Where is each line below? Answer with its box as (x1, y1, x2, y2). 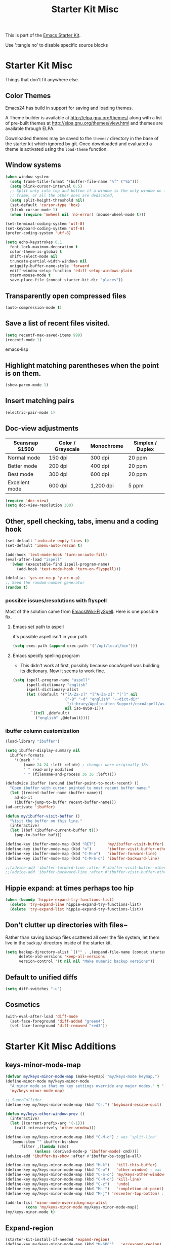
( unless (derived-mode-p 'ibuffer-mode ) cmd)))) (34, 1149, 139, 1154)
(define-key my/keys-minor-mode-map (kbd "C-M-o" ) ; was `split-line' (5, 1135, 157, 1140)
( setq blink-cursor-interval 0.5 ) (10, 184, 82, 189)
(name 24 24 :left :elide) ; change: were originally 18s (23, 762, 148, 767)
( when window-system (5, 174, 49, 179)
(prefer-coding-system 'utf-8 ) (5, 231, 71, 236)
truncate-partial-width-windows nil (10, 258, 87, 264)
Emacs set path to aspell (12, 624, 64, 630)
